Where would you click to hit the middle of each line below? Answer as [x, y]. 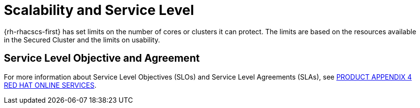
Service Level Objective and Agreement [102, 58]
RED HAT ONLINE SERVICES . [50, 85]
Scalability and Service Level [99, 10]
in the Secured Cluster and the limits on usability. [82, 40]
